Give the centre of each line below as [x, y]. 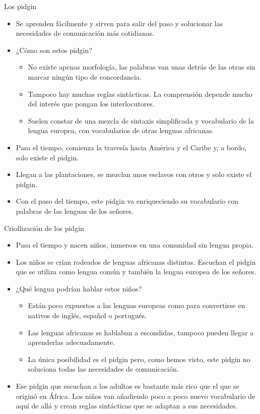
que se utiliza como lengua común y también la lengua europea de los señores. [136, 272]
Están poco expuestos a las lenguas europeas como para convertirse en [137, 305]
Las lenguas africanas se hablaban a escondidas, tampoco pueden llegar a [141, 332]
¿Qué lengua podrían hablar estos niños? [79, 288]
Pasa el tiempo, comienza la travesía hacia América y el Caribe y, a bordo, [131, 147]
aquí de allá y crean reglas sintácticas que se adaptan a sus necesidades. [127, 406]
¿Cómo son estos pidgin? [54, 50]
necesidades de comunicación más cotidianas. [85, 33]
